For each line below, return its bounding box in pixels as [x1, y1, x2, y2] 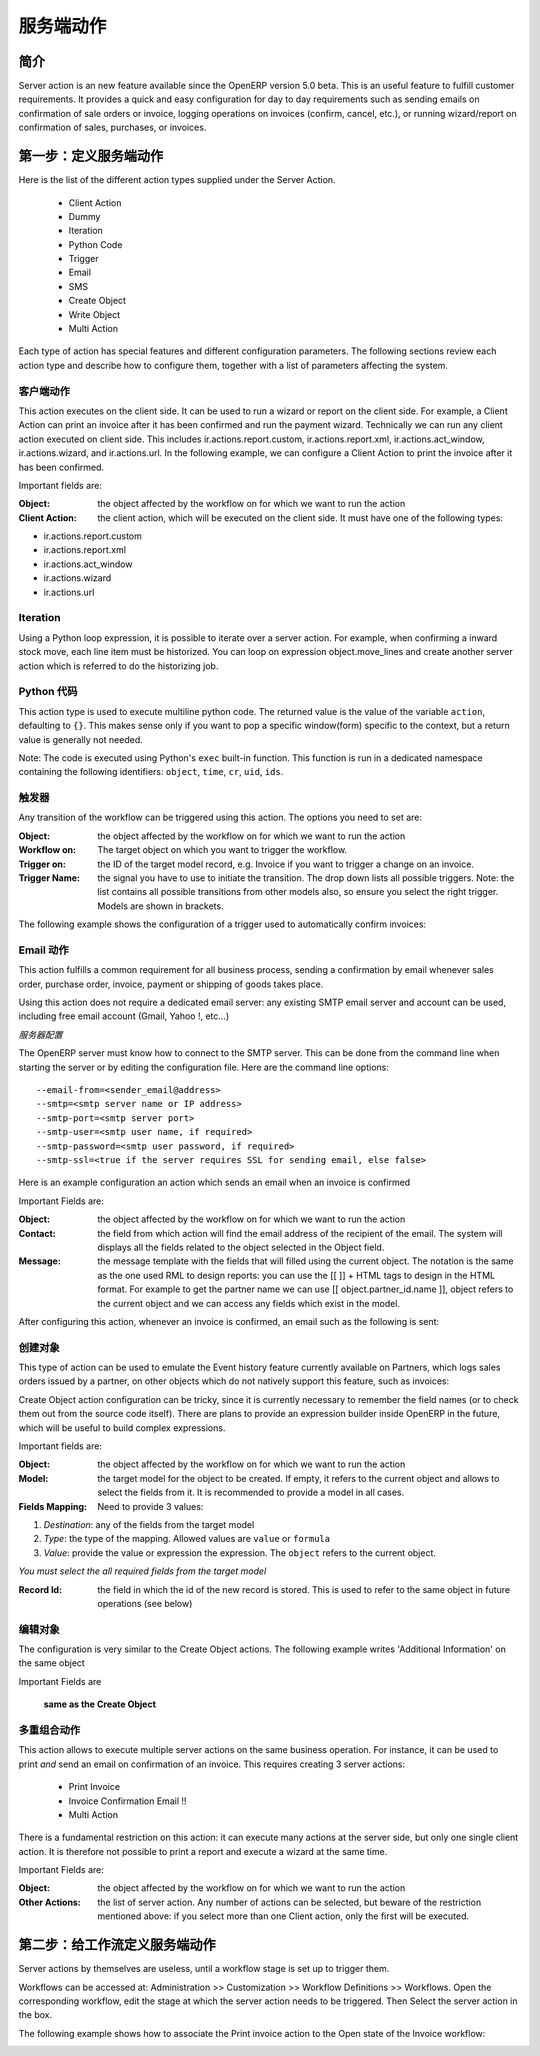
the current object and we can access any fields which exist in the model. [97, 1297, 400, 1309]
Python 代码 [18, 685, 78, 699]
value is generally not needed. [18, 733, 144, 745]
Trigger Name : [18, 871, 80, 884]
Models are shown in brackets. [97, 900, 224, 912]
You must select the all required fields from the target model [18, 1565, 267, 1577]
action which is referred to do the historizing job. [18, 660, 219, 672]
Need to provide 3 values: [97, 1500, 204, 1512]
